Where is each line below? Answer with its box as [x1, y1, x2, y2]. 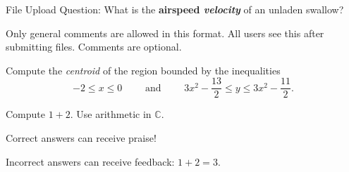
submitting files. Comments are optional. [6, 39, 182, 54]
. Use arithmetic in [70, 107, 152, 121]
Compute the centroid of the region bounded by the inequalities [6, 62, 281, 77]
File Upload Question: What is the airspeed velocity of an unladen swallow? [6, 2, 344, 16]
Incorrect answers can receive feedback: [6, 154, 175, 168]
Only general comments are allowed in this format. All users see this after [6, 25, 324, 40]
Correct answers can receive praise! [6, 131, 157, 145]
